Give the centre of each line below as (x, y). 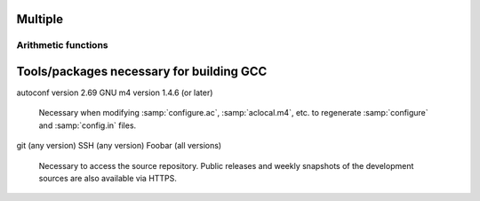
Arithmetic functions (62, 45)
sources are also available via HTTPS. (108, 179)
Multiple (40, 19)
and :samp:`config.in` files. (88, 125)
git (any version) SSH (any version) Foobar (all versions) (119, 146)
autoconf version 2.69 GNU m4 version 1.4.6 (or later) (115, 92)
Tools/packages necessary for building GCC (142, 72)
